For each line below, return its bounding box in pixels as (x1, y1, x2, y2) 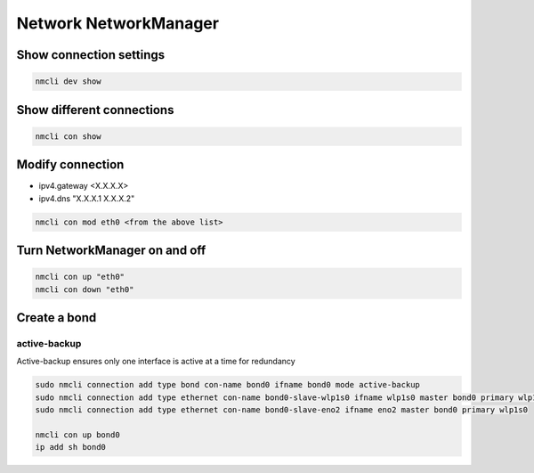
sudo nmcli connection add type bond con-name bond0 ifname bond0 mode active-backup (35, 379, 420, 390)
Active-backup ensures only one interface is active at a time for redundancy (16, 356, 295, 367)
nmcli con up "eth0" (35, 272, 125, 282)
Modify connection (16, 157, 125, 173)
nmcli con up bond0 (35, 429, 120, 440)
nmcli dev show (35, 77, 101, 86)
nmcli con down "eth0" (35, 284, 134, 294)
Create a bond (16, 310, 97, 325)
